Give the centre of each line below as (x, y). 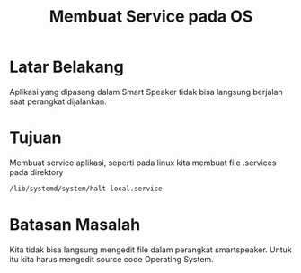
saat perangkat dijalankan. (58, 101)
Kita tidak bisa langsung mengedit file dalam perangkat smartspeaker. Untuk (150, 250)
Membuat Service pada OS (151, 17)
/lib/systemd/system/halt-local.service (86, 189)
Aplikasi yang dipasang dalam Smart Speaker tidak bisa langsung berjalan (146, 92)
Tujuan (35, 138)
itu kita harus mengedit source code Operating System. (111, 259)
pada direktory (36, 172)
